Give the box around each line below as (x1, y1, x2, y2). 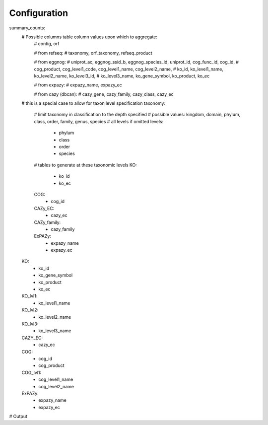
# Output (9, 414, 27, 420)
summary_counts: (9, 25, 46, 31)
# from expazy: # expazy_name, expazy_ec (34, 82, 123, 88)
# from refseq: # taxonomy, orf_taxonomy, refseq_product (34, 50, 152, 56)
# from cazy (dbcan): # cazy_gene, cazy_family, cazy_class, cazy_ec (34, 91, 174, 97)
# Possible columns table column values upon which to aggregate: (21, 34, 158, 40)
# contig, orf (34, 41, 60, 47)
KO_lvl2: (21, 307, 39, 313)
